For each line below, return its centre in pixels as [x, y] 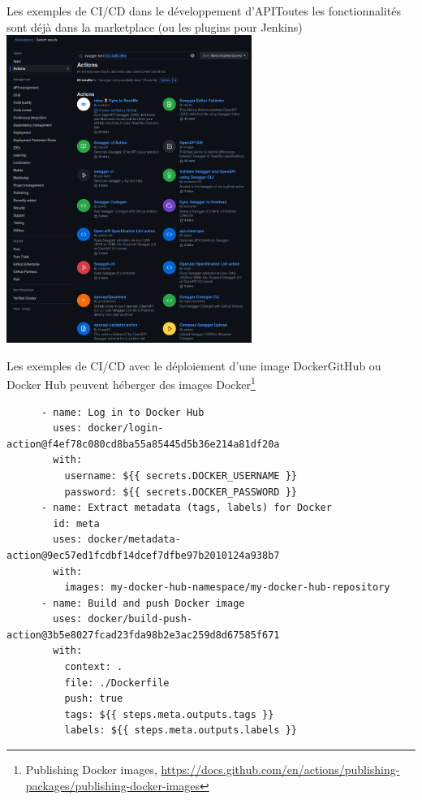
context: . [94, 667]
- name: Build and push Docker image [143, 603]
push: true [94, 699]
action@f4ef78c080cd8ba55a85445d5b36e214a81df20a [143, 444]
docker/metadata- [134, 540]
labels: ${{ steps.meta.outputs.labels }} [181, 731]
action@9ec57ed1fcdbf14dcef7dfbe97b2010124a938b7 [143, 555]
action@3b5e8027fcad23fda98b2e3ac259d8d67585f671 [143, 635]
